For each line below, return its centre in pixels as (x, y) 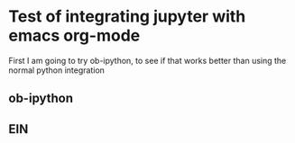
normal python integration (57, 70)
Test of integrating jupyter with (127, 17)
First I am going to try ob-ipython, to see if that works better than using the (147, 60)
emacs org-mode (74, 36)
